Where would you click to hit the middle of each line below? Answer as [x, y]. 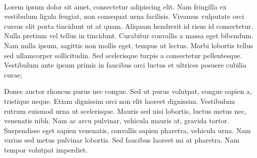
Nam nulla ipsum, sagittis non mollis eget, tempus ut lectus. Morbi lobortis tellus [129, 45]
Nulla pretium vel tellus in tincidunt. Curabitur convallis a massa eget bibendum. [129, 36]
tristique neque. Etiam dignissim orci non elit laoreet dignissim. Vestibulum [120, 101]
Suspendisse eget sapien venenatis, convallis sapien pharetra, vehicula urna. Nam [128, 130]
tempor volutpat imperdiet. [46, 149]
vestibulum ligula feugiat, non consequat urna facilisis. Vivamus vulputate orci [124, 16]
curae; [13, 74]
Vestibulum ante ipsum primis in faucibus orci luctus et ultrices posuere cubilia [125, 65]
